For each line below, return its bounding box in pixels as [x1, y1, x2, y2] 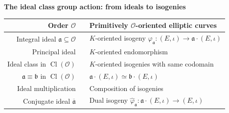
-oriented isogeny [95, 32, 146, 43]
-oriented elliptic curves [136, 20, 217, 30]
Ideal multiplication [17, 83, 76, 93]
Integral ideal [16, 33, 56, 44]
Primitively [89, 20, 128, 30]
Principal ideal [32, 46, 76, 56]
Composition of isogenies [89, 83, 163, 93]
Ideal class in [7, 58, 46, 68]
